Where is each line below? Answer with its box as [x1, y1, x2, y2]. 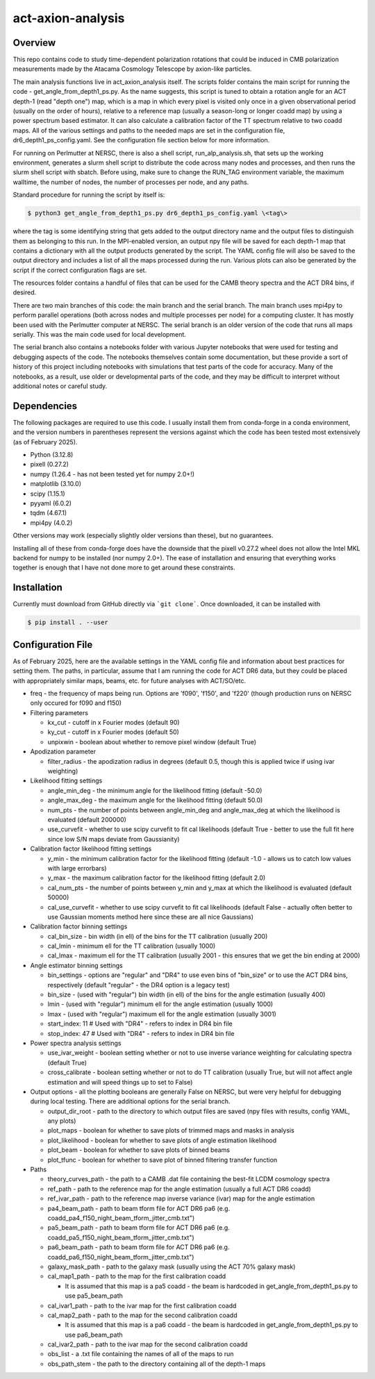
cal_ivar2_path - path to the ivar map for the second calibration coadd [47, 1340, 248, 1348]
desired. [12, 288, 37, 296]
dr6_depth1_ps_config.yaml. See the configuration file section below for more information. [12, 136, 270, 144]
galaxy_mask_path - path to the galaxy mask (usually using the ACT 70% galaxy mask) [47, 1262, 296, 1271]
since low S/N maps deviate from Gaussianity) [47, 835, 180, 843]
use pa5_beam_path [65, 1292, 123, 1300]
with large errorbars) [47, 864, 107, 872]
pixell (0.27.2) [30, 460, 69, 469]
